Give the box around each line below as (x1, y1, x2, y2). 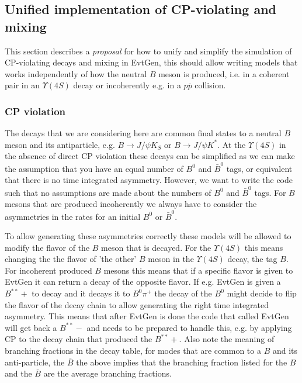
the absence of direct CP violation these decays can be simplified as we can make (5, 150, 295, 162)
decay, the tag (227, 253, 277, 265)
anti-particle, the (5, 356, 65, 368)
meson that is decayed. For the (101, 241, 211, 253)
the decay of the (154, 287, 212, 299)
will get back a (5, 321, 57, 333)
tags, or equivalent (226, 162, 293, 174)
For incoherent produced (5, 264, 92, 276)
